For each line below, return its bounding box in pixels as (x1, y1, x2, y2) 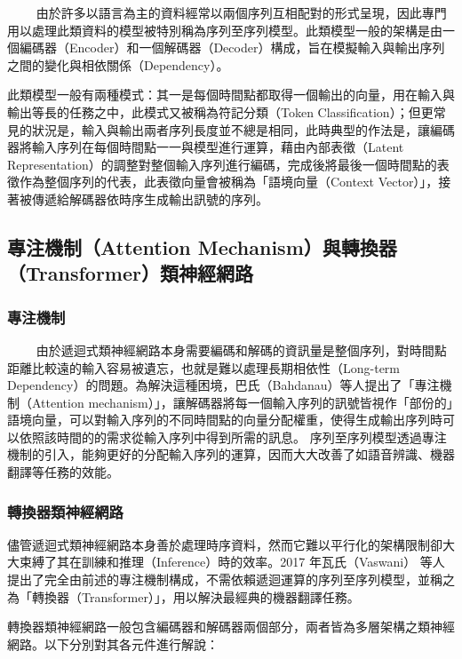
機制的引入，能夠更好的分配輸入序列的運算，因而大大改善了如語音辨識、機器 (7, 445, 455, 464)
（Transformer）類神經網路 (7, 259, 253, 287)
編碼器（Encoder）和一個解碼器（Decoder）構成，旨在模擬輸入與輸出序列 (19, 38, 445, 57)
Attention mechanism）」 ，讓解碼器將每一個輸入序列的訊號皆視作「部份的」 (31, 393, 453, 411)
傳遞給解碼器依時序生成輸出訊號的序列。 (31, 189, 268, 208)
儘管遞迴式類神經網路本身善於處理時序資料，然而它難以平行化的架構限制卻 (7, 535, 442, 553)
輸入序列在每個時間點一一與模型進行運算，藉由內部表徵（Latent (31, 138, 404, 156)
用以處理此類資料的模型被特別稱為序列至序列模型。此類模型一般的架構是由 (7, 20, 442, 39)
